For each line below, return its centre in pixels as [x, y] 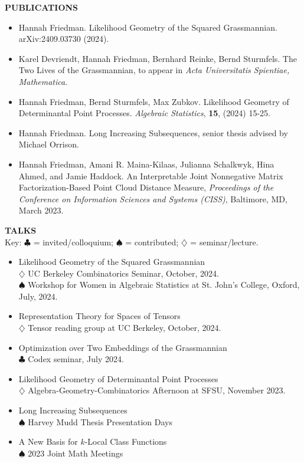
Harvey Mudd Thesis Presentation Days [100, 421]
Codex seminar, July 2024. [76, 359]
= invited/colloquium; [73, 242]
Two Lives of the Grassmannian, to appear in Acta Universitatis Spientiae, [154, 70]
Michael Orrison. [49, 144]
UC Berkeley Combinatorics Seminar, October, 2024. [123, 273]
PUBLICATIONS [42, 7]
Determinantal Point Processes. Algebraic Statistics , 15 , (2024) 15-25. [144, 113]
